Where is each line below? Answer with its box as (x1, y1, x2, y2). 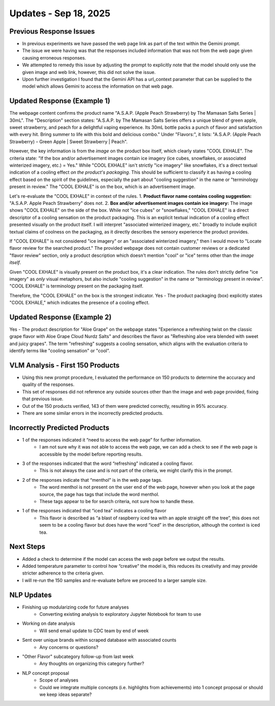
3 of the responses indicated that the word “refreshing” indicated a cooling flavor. (22, 460, 194, 466)
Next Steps (9, 542, 45, 551)
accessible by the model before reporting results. (39, 451, 143, 457)
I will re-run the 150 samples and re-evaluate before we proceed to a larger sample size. (22, 577, 207, 583)
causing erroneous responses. (22, 55, 87, 61)
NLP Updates (9, 590, 52, 599)
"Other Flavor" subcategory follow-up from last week (22, 653, 134, 660)
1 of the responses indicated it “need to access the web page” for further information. (22, 436, 202, 443)
